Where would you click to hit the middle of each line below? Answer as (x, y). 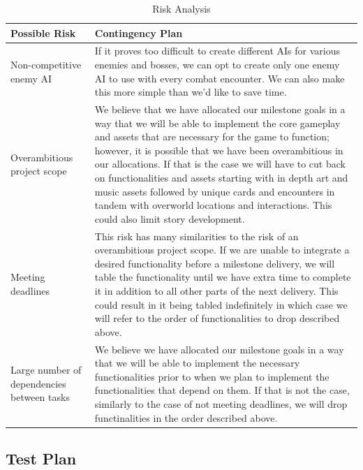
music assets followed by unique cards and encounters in (215, 191)
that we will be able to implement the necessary (197, 363)
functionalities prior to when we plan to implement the (212, 376)
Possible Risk (43, 32)
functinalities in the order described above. (186, 417)
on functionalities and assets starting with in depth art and (221, 178)
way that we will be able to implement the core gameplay (217, 123)
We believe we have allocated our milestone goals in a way (219, 349)
